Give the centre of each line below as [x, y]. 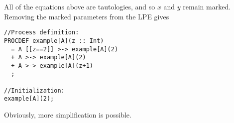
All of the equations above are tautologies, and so [80, 6]
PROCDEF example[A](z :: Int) [54, 41]
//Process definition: [42, 33]
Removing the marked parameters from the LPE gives [87, 16]
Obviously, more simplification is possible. [68, 115]
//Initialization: [34, 90]
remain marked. [207, 6]
